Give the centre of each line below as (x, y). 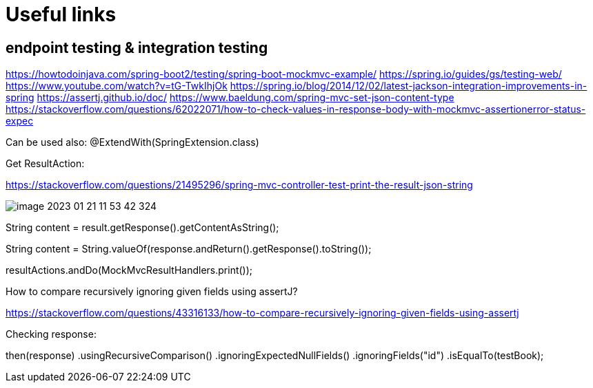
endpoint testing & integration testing (137, 47)
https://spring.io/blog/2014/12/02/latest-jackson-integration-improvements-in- (409, 86)
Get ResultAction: (45, 164)
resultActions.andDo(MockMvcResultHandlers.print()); (129, 270)
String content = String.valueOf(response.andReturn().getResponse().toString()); (189, 249)
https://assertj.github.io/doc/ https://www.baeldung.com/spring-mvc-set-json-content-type (245, 98)
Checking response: (51, 334)
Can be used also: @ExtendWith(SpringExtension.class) (132, 142)
